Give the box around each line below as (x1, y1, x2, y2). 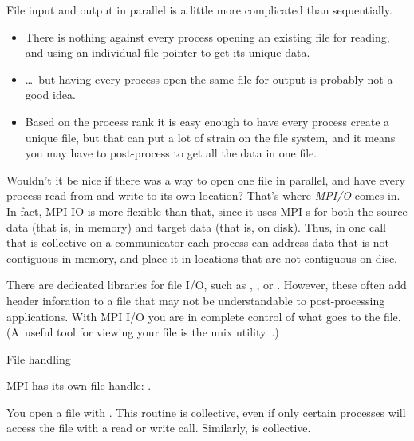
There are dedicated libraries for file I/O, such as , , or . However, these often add (6, 276, 407, 293)
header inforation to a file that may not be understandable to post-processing (6, 292, 385, 308)
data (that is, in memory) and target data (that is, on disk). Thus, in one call (6, 218, 387, 235)
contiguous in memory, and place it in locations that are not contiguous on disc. (6, 249, 398, 266)
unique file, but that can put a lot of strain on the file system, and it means (25, 129, 396, 145)
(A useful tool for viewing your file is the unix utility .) (6, 324, 279, 340)
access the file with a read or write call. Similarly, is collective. (6, 419, 311, 436)
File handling (6, 350, 71, 367)
